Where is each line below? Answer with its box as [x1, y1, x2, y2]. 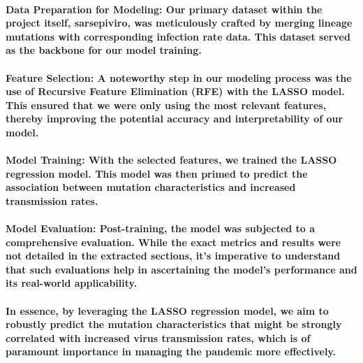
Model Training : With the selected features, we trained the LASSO [6, 152, 337, 167]
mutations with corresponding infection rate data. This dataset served [6, 29, 350, 43]
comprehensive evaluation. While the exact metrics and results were [6, 234, 341, 249]
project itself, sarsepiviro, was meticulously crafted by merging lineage [6, 15, 353, 30]
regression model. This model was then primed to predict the [6, 166, 308, 180]
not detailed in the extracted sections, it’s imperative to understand [6, 248, 341, 263]
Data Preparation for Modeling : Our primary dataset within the [6, 1, 323, 16]
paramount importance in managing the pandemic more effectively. [6, 344, 336, 359]
